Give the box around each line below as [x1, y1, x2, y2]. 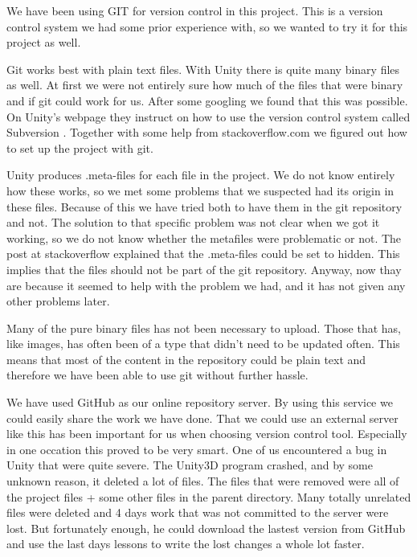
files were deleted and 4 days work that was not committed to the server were [6, 504, 389, 521]
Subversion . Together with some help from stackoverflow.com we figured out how [6, 124, 407, 141]
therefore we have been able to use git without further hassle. [6, 367, 309, 383]
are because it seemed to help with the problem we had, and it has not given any [6, 276, 406, 293]
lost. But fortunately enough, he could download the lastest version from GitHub [6, 519, 406, 536]
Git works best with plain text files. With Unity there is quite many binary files [6, 60, 400, 77]
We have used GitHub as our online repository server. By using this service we [6, 394, 393, 411]
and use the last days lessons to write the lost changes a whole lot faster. [6, 535, 365, 552]
